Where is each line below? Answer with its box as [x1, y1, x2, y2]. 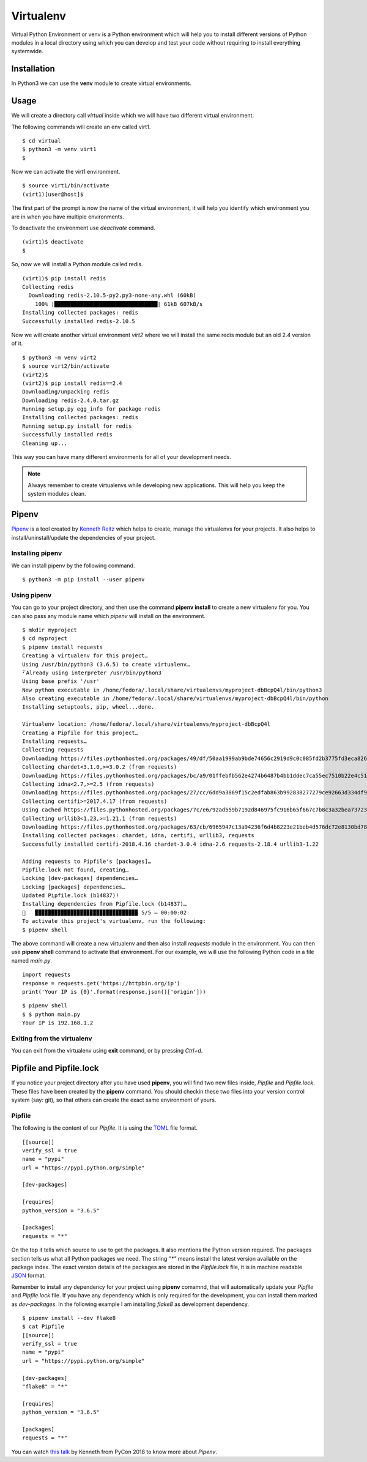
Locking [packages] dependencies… [22, 883, 125, 890]
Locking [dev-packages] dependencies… [22, 875, 139, 882]
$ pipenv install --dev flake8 [22, 1315, 116, 1321]
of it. [11, 340, 23, 347]
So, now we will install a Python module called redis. [11, 261, 143, 268]
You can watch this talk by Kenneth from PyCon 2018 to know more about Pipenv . [11, 1448, 217, 1455]
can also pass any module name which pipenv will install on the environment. [11, 612, 206, 619]
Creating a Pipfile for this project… [22, 729, 139, 736]
